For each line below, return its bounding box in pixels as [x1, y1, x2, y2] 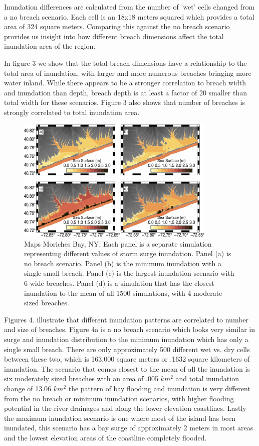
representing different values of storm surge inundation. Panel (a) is [24, 248, 231, 259]
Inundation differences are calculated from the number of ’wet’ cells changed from [4, 2, 255, 12]
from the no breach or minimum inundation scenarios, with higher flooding [4, 393, 234, 403]
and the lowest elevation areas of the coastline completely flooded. [4, 432, 207, 442]
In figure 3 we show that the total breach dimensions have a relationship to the [4, 57, 247, 68]
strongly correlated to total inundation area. [4, 106, 140, 117]
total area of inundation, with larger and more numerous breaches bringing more [4, 67, 251, 78]
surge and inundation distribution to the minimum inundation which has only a [4, 333, 248, 344]
